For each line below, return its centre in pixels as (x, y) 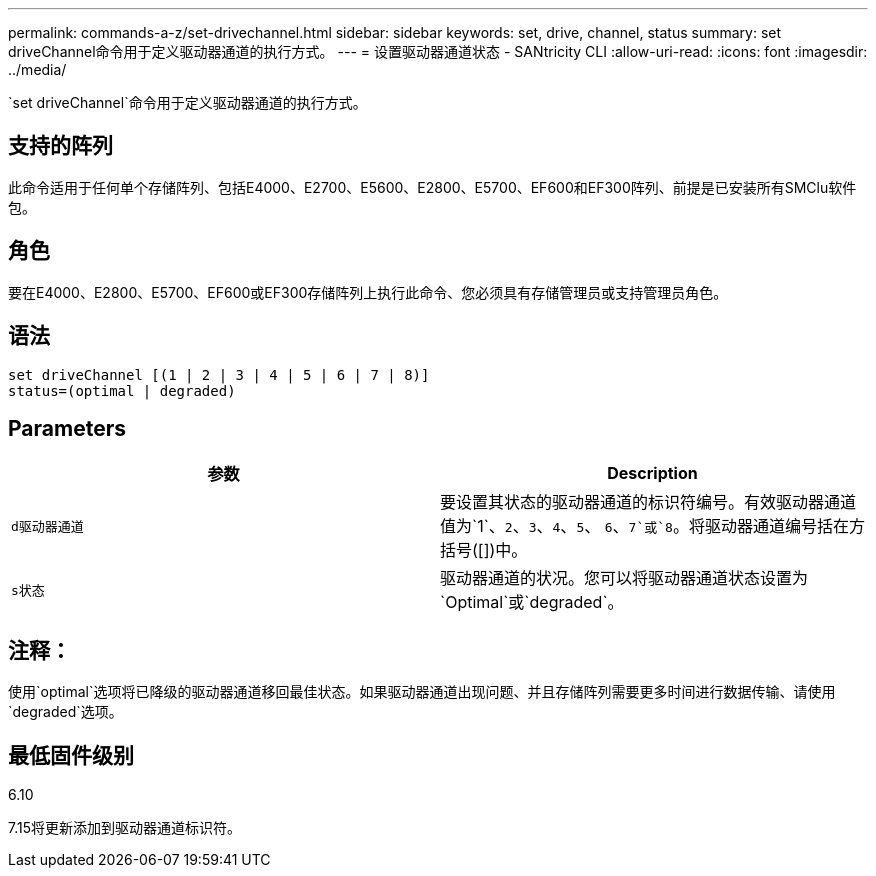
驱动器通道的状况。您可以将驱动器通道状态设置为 (624, 578)
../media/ (37, 69)
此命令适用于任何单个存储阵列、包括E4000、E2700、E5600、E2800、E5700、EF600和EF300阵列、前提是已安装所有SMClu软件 (432, 187)
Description (652, 473)
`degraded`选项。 (65, 712)
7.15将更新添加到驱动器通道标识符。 (124, 828)
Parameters (67, 428)
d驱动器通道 (47, 526)
